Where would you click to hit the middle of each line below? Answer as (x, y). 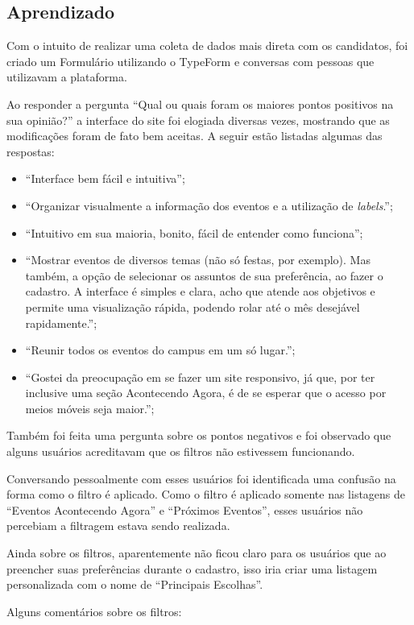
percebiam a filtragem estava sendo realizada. (118, 526)
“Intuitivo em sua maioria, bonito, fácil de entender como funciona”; (194, 232)
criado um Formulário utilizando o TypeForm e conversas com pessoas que (190, 61)
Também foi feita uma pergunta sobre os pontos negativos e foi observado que (199, 435)
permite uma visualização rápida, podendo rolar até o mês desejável (193, 306)
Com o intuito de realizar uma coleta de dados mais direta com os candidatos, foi (207, 46)
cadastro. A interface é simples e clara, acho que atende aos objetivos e (200, 291)
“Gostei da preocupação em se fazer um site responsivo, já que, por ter (200, 377)
